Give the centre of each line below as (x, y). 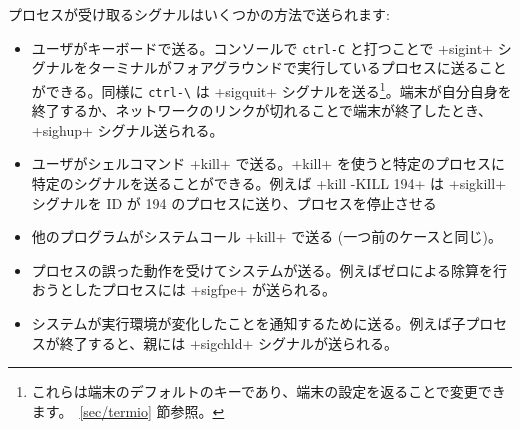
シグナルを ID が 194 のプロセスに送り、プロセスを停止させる (234, 202)
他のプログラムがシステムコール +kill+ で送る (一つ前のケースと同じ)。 (266, 236)
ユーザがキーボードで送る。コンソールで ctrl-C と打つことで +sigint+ (262, 47)
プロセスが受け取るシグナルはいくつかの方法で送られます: (199, 14)
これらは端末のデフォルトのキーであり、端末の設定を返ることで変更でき (268, 391)
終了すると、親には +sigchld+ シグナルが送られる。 (229, 342)
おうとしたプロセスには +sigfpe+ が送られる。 (183, 289)
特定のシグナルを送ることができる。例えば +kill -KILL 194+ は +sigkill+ (269, 182)
